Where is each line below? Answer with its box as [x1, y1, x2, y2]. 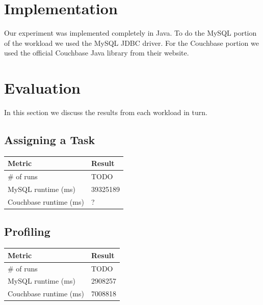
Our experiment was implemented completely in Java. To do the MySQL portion [4, 27, 257, 38]
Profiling [4, 224, 50, 239]
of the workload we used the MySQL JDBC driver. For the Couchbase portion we [4, 37, 259, 48]
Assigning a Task [4, 132, 95, 148]
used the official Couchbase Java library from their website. [4, 47, 189, 58]
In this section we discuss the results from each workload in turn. [4, 107, 207, 118]
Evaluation [4, 77, 81, 98]
